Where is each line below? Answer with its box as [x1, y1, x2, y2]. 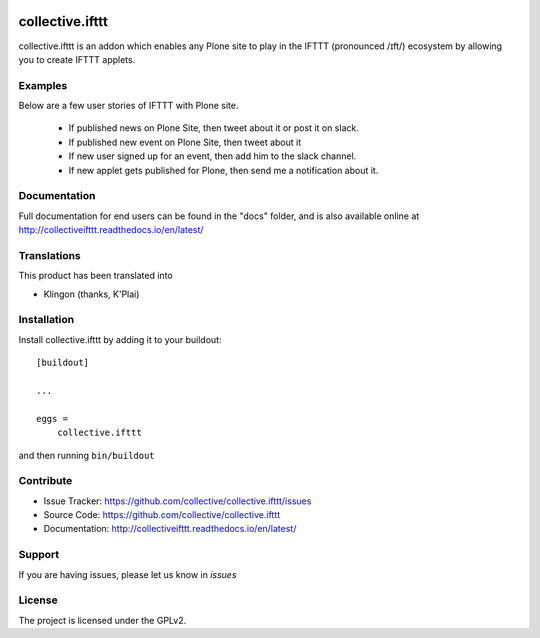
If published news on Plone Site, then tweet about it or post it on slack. [68, 122, 359, 134]
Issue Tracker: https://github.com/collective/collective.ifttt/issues [43, 495, 312, 507]
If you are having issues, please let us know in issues [18, 568, 237, 580]
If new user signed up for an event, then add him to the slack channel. [68, 150, 357, 162]
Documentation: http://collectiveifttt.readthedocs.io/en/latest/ [43, 523, 297, 535]
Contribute [18, 474, 73, 488]
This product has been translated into [18, 270, 174, 282]
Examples [18, 78, 68, 92]
